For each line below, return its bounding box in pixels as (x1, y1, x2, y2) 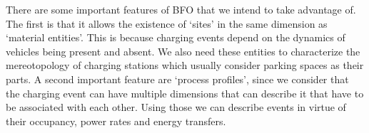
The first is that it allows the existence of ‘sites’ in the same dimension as (6, 16, 328, 31)
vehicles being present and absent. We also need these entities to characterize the (6, 43, 360, 58)
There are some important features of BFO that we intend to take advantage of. (6, 2, 356, 16)
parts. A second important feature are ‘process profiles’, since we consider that (6, 71, 349, 86)
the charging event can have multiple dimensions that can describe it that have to (6, 85, 364, 100)
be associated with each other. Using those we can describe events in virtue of (6, 100, 346, 115)
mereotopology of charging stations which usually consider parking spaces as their (6, 58, 364, 73)
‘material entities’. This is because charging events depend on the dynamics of (6, 30, 345, 45)
